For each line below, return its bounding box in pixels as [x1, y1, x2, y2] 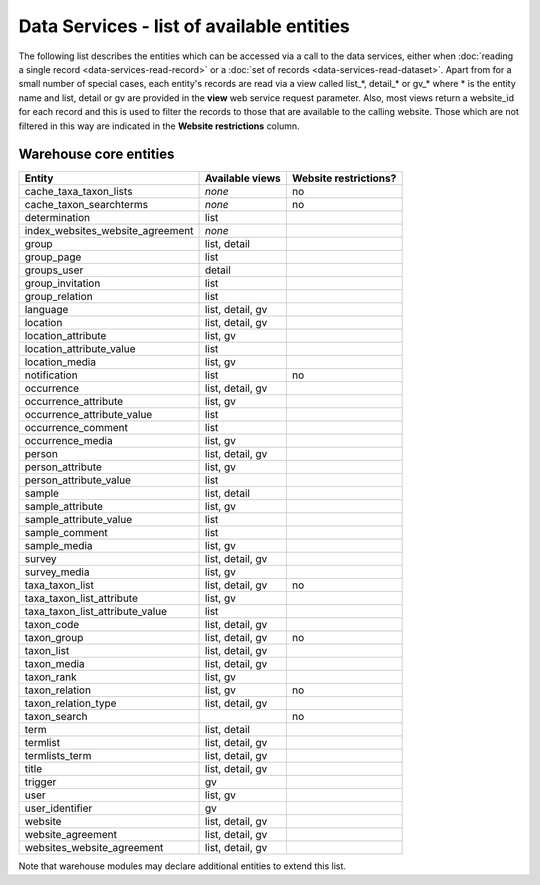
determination [24, 211, 91, 225]
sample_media [24, 539, 94, 553]
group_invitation [24, 276, 101, 290]
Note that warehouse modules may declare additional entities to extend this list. [18, 860, 347, 872]
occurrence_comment [24, 421, 129, 435]
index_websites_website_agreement [24, 224, 194, 238]
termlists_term [24, 749, 92, 763]
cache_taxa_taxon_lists [24, 185, 133, 199]
